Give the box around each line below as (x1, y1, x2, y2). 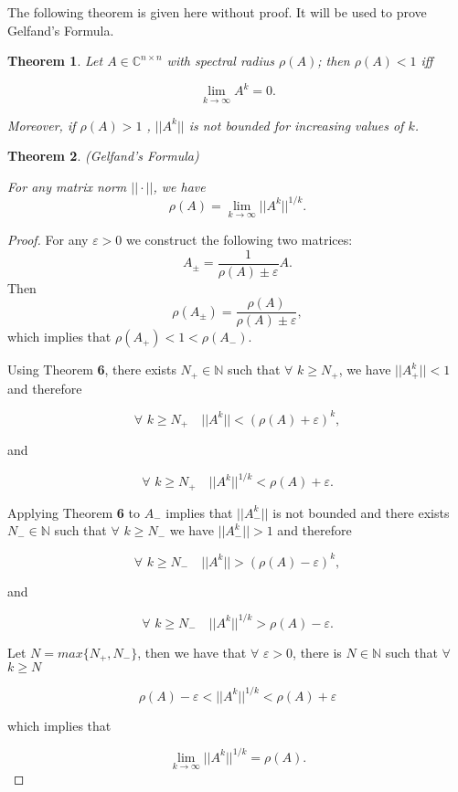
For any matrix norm (7, 176, 127, 195)
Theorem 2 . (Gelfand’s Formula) (7, 146, 199, 165)
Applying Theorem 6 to (7, 502, 140, 522)
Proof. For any (7, 230, 89, 248)
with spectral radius (166, 51, 274, 70)
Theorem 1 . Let (7, 51, 103, 70)
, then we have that (137, 642, 247, 661)
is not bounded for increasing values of (188, 115, 404, 134)
